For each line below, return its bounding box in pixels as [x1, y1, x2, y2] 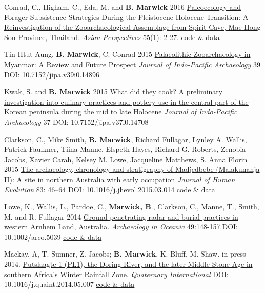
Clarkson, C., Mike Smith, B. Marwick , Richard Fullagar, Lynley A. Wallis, [4, 133, 247, 144]
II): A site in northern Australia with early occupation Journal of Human [4, 173, 235, 184]
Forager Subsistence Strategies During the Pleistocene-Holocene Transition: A [4, 11, 249, 22]
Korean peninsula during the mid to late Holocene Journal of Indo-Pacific [4, 106, 237, 117]
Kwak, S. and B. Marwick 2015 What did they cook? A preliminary [4, 86, 223, 97]
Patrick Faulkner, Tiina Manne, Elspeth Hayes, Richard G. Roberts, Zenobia [4, 144, 246, 154]
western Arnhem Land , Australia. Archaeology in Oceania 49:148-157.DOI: [4, 221, 238, 232]
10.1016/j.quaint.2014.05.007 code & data [4, 279, 135, 289]
